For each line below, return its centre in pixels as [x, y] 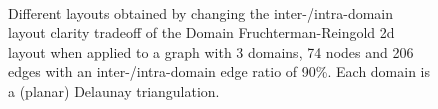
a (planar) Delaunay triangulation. [114, 90]
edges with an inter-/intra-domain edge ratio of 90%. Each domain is [219, 71]
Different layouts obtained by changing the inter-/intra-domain [201, 12]
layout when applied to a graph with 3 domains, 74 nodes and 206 [211, 51]
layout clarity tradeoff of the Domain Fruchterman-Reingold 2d [201, 32]
